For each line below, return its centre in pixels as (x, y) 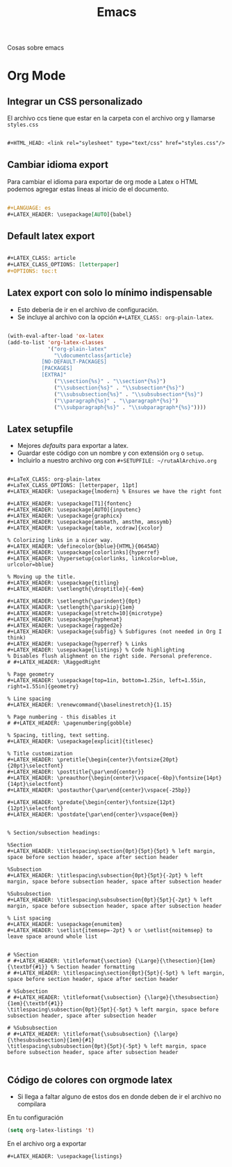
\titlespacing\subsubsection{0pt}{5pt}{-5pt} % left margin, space (107, 1046)
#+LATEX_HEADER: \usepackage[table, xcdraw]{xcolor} (85, 528)
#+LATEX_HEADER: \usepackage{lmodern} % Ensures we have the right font (115, 492)
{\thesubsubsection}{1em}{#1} (51, 1040)
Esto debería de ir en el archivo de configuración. (88, 309)
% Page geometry (31, 674)
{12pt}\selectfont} (35, 809)
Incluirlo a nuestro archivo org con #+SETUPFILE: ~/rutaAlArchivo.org (117, 461)
